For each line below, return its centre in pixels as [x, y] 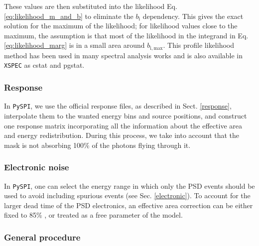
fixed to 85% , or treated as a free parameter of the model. [93, 215]
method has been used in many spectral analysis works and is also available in [124, 55]
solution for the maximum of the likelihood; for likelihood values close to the [121, 26]
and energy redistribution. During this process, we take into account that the [122, 135]
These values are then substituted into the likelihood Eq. [91, 6]
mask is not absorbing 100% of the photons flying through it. [97, 145]
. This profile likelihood [198, 45]
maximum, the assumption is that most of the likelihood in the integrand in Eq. [126, 35]
